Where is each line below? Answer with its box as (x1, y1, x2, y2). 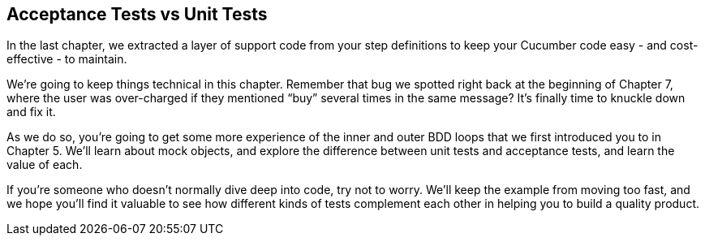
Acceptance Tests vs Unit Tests (6, 4, 268, 24)
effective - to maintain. (6, 52, 127, 67)
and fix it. (6, 105, 56, 119)
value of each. (6, 158, 83, 172)
